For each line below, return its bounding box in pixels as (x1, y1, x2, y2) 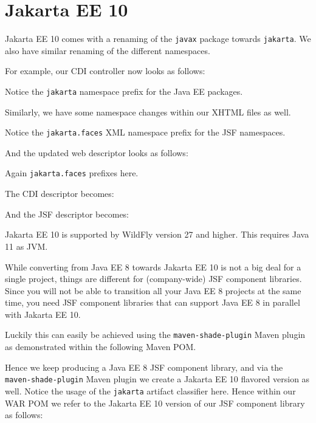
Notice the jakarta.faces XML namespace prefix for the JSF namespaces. (5, 126, 286, 139)
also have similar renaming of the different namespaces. (5, 44, 210, 57)
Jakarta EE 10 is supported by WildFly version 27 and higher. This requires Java (5, 228, 309, 241)
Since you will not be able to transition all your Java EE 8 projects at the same (5, 284, 301, 297)
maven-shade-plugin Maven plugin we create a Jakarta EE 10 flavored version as (5, 373, 310, 385)
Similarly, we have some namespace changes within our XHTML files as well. (5, 105, 291, 118)
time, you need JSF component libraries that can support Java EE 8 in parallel (5, 296, 300, 309)
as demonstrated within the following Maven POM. (5, 340, 196, 353)
